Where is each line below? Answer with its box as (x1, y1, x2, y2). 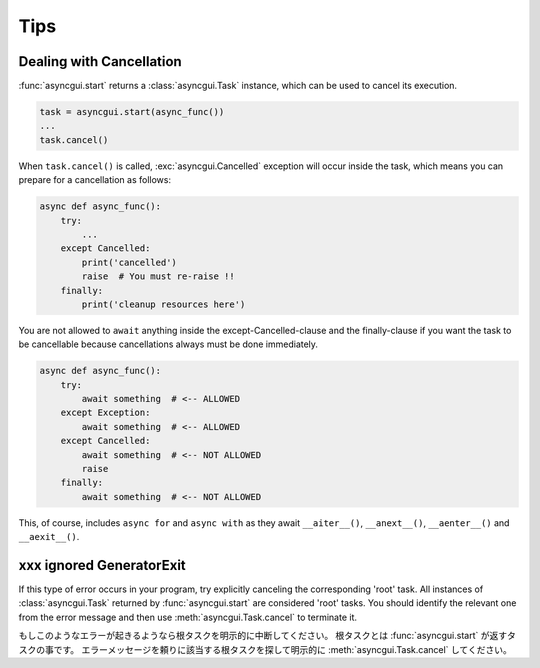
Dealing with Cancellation (18, 53, 182, 70)
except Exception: (60, 407, 151, 419)
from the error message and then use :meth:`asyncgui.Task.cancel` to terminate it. (18, 611, 357, 623)
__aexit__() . (18, 531, 80, 543)
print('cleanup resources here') (81, 298, 246, 310)
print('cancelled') (81, 256, 177, 268)
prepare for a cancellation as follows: (18, 174, 172, 186)
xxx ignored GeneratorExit (18, 556, 187, 574)
